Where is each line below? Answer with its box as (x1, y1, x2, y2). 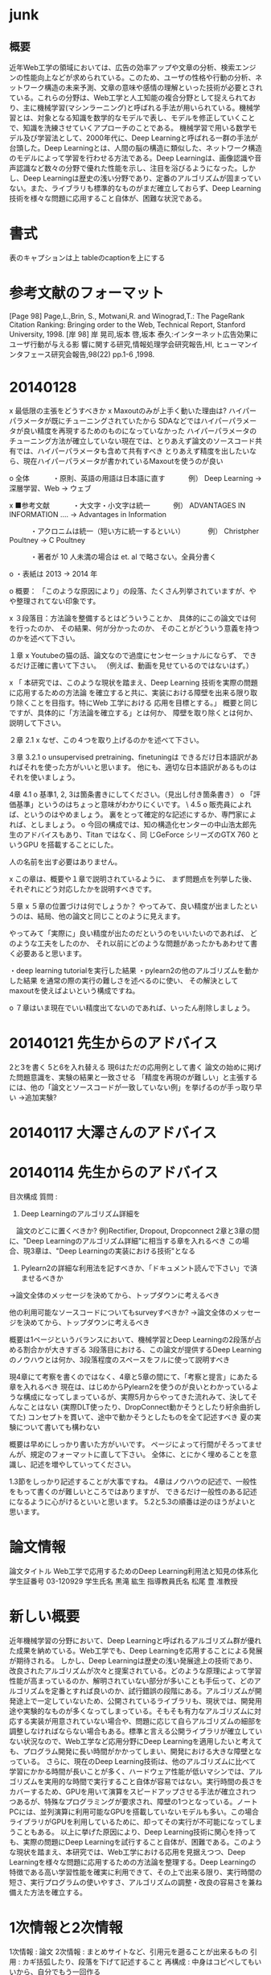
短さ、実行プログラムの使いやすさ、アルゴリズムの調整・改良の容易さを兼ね (9, 1877, 263, 1886)
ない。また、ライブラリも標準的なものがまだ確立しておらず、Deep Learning (9, 184, 261, 193)
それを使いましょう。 (9, 772, 80, 782)
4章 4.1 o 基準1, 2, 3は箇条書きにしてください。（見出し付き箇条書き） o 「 (9, 789, 254, 799)
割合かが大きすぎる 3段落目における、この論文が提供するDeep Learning (23, 1344, 262, 1354)
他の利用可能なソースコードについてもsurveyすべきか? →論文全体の (9, 1307, 233, 1317)
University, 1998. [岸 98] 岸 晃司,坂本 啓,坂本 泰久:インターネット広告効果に (9, 329, 258, 339)
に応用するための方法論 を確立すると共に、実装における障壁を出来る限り (9, 687, 251, 698)
